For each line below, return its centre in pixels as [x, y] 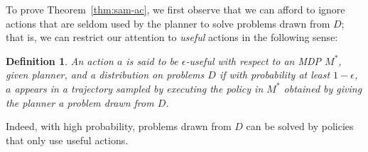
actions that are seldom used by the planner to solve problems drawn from [168, 23]
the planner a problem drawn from [80, 102]
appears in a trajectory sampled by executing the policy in [139, 88]
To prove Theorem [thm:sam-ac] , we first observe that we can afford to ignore [175, 9]
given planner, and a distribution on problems [105, 75]
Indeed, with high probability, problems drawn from [119, 126]
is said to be [152, 60]
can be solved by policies [300, 126]
